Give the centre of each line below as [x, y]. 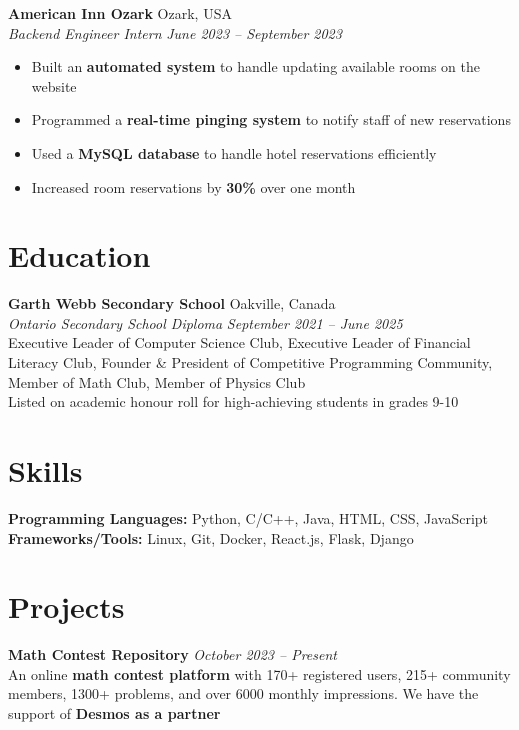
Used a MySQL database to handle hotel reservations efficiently [234, 152]
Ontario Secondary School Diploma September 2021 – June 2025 [205, 322]
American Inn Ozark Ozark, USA [120, 13]
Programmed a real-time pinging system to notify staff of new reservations [271, 119]
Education [79, 255]
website [54, 85]
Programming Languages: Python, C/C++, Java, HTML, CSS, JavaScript [248, 517]
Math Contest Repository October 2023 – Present [172, 654]
